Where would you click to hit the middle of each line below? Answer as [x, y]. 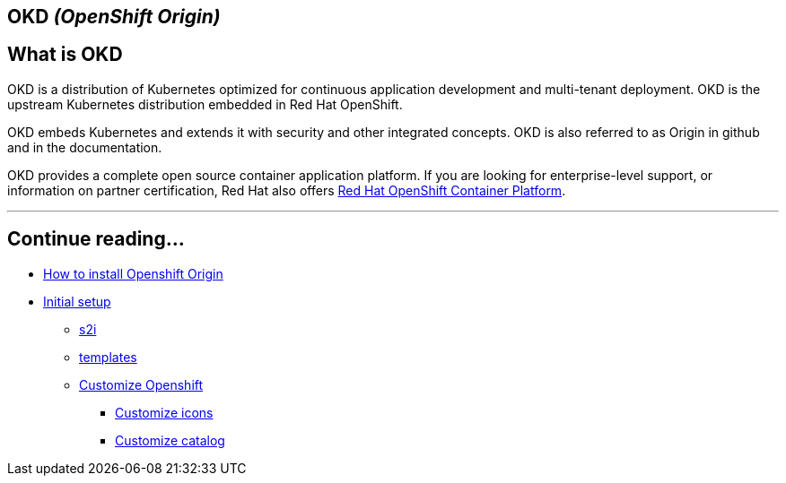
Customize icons [164, 412]
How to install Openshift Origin [133, 273]
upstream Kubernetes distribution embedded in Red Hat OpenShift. [205, 104]
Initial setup [77, 301]
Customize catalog [170, 440]
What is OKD [65, 55]
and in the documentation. [85, 147]
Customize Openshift [141, 384]
